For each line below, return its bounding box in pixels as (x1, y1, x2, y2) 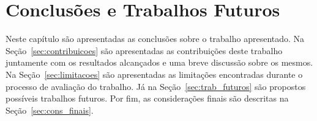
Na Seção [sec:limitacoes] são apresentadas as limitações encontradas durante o (6, 67, 303, 80)
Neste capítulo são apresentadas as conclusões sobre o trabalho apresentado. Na (6, 32, 305, 45)
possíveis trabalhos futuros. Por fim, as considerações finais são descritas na (6, 92, 289, 105)
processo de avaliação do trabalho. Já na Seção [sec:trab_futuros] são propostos (6, 80, 306, 92)
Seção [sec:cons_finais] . (6, 103, 94, 116)
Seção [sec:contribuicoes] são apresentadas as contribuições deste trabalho (6, 44, 283, 57)
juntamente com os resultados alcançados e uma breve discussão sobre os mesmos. (6, 56, 313, 69)
